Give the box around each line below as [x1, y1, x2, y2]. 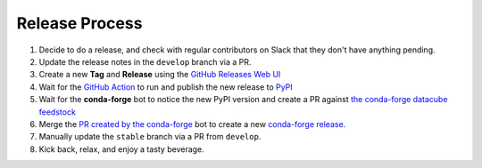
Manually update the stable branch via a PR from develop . [38, 132, 262, 142]
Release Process [16, 13, 143, 33]
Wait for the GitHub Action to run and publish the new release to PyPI [38, 81, 294, 92]
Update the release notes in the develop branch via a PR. [38, 56, 252, 67]
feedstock [38, 107, 76, 117]
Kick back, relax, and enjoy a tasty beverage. [38, 143, 204, 155]
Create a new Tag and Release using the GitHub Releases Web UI [38, 69, 281, 80]
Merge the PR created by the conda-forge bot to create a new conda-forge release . [38, 118, 346, 129]
